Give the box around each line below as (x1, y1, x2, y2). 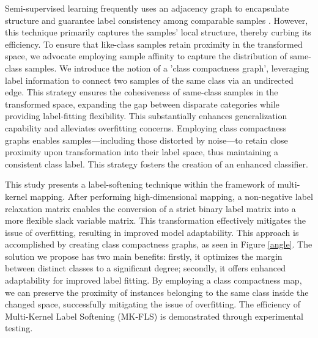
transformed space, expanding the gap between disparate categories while (5, 97, 279, 110)
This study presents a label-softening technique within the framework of (5, 178, 275, 191)
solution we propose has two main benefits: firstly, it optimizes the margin (5, 249, 283, 262)
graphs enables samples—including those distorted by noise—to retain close (5, 133, 288, 146)
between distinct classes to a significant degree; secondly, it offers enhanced (5, 262, 286, 274)
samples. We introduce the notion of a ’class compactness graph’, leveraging (24, 61, 309, 74)
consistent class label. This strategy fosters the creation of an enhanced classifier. (5, 157, 308, 170)
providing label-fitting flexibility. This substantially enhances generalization (5, 109, 287, 122)
